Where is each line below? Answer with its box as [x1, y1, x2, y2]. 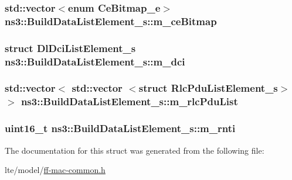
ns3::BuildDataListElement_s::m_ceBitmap [5, 13, 217, 28]
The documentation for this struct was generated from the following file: [5, 144, 264, 156]
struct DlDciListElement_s [5, 40, 136, 55]
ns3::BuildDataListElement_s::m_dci [5, 54, 185, 68]
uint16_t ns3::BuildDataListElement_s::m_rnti [5, 121, 236, 136]
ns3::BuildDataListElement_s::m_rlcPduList [21, 94, 238, 109]
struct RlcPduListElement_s [138, 81, 278, 95]
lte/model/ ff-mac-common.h [5, 164, 106, 176]
